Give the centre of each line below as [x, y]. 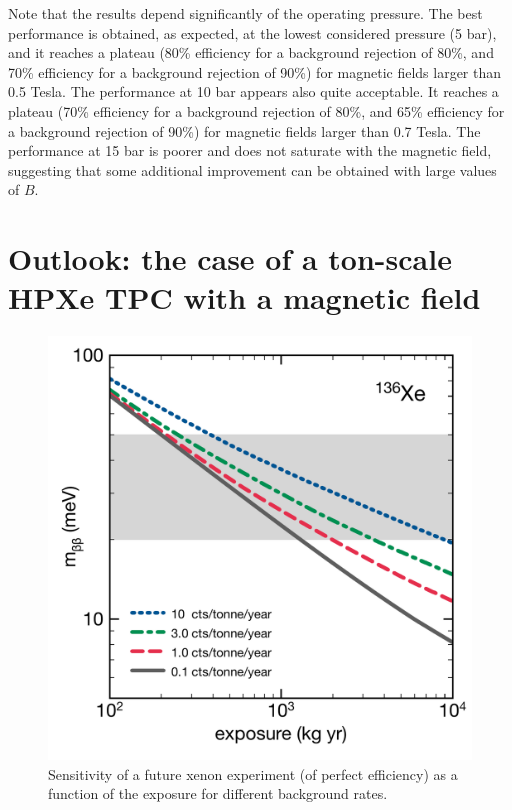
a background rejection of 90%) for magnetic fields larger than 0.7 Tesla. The [244, 130]
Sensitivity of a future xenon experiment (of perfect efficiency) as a [253, 773]
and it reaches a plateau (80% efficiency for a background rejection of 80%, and [251, 52]
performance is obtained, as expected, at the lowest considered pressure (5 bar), [252, 32]
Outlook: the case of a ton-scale [230, 258]
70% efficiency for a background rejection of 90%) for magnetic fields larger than [255, 71]
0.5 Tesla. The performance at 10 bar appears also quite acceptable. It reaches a [253, 91]
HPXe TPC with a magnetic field [244, 297]
